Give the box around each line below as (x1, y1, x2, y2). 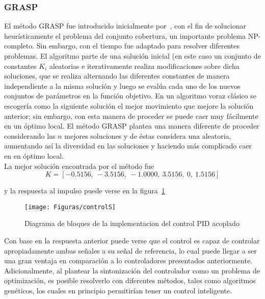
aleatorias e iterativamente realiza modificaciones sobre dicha (49, 60, 240, 71)
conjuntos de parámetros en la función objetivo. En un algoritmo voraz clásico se (4, 90, 256, 101)
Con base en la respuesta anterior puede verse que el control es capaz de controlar (4, 235, 260, 245)
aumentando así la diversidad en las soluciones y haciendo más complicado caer (4, 140, 252, 151)
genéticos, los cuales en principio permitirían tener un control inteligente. (4, 285, 232, 295)
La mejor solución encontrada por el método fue (4, 160, 154, 171)
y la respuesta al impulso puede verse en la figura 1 (4, 185, 165, 196)
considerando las (4, 130, 56, 141)
